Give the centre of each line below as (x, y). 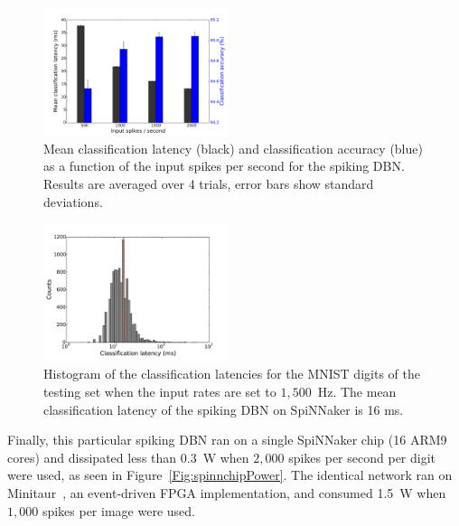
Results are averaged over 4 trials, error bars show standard (209, 184)
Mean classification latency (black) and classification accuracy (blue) (233, 148)
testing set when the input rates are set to (160, 392)
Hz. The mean (357, 392)
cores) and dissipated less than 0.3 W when (128, 457)
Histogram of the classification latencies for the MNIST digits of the (232, 374)
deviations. (73, 201)
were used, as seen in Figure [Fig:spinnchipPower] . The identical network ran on (230, 475)
